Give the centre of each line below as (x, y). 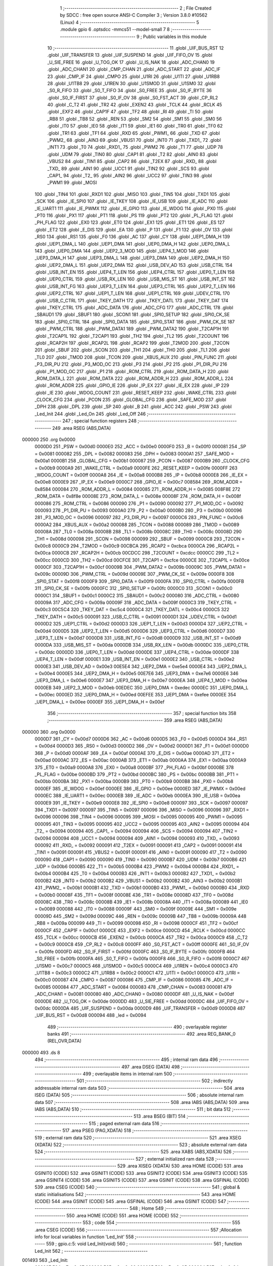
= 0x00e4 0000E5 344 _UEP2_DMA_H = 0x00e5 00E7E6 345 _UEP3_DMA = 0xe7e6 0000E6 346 (136, 673)
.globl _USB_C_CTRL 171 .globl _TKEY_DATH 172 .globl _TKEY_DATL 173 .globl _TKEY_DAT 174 (131, 300)
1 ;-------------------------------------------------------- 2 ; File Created (136, 8)
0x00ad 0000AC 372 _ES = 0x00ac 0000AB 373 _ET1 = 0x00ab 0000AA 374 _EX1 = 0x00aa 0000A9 (140, 760)
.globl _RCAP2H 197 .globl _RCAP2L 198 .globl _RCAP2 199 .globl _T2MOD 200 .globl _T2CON (132, 343)
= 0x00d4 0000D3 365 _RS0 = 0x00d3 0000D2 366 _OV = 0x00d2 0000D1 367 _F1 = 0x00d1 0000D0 (142, 746)
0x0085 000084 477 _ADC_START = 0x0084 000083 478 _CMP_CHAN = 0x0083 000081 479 (133, 987)
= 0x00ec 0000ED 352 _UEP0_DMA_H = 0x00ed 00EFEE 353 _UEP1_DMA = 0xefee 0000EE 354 (135, 695)
